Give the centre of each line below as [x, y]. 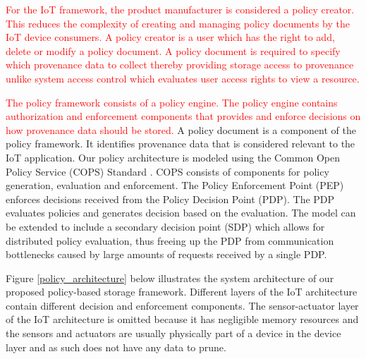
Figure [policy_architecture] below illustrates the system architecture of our [170, 278]
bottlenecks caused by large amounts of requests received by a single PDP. [166, 254]
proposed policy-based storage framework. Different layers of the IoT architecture [182, 292]
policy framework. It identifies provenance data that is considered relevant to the [181, 144]
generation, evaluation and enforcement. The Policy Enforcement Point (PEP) [175, 185]
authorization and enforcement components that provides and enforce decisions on [183, 116]
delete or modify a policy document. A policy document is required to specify [173, 50]
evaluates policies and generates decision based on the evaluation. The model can [181, 213]
